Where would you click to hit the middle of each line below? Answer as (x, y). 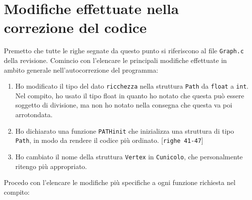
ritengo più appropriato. (51, 166)
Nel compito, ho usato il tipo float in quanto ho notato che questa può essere (130, 95)
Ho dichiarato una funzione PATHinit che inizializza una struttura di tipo (125, 131)
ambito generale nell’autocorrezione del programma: (81, 69)
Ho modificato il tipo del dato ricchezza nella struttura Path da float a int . (132, 86)
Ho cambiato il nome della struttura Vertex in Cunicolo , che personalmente (129, 156)
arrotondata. (34, 114)
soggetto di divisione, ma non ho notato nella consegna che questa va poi (124, 105)
